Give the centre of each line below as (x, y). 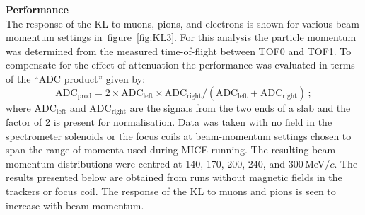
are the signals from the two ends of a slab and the (240, 107)
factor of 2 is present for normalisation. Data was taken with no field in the (169, 122)
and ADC (91, 107)
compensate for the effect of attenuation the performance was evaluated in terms (180, 65)
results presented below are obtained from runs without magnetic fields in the (174, 177)
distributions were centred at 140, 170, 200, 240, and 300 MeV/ (194, 163)
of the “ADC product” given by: (76, 78)
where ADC (31, 107)
